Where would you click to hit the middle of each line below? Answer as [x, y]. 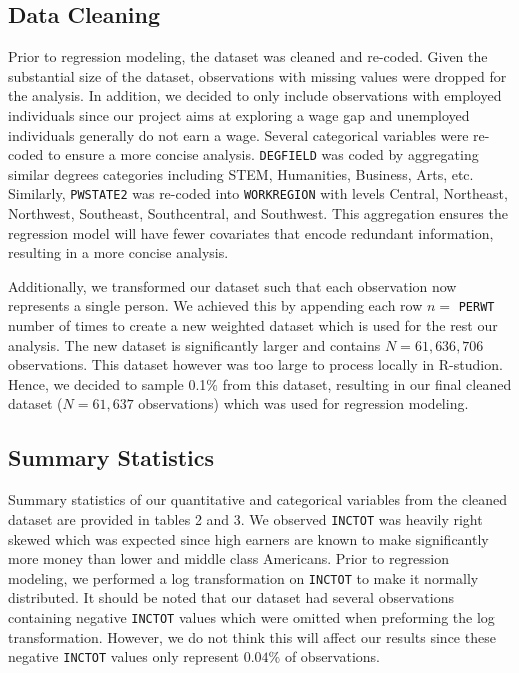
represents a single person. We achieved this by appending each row [215, 305]
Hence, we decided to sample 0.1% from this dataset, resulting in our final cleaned [260, 383]
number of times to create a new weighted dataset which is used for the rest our [253, 325]
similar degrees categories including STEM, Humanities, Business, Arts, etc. [241, 173]
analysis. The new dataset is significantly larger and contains [194, 344]
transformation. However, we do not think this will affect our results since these [252, 636]
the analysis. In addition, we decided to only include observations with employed [255, 95]
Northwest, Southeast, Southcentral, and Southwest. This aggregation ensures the [258, 213]
